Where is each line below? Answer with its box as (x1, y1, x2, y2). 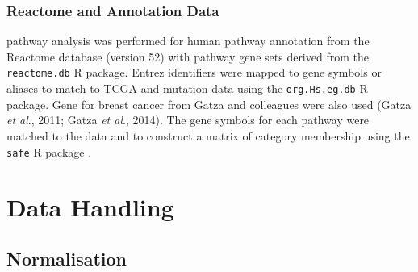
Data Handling (6, 190, 174, 224)
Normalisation (6, 245, 127, 270)
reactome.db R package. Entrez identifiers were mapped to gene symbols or (6, 64, 382, 81)
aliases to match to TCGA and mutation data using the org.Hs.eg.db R (6, 80, 368, 97)
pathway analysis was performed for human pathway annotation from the (6, 32, 370, 49)
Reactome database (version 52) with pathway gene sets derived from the (6, 48, 369, 65)
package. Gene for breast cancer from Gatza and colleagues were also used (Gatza (6, 95, 412, 112)
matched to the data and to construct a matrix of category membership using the (6, 127, 410, 144)
